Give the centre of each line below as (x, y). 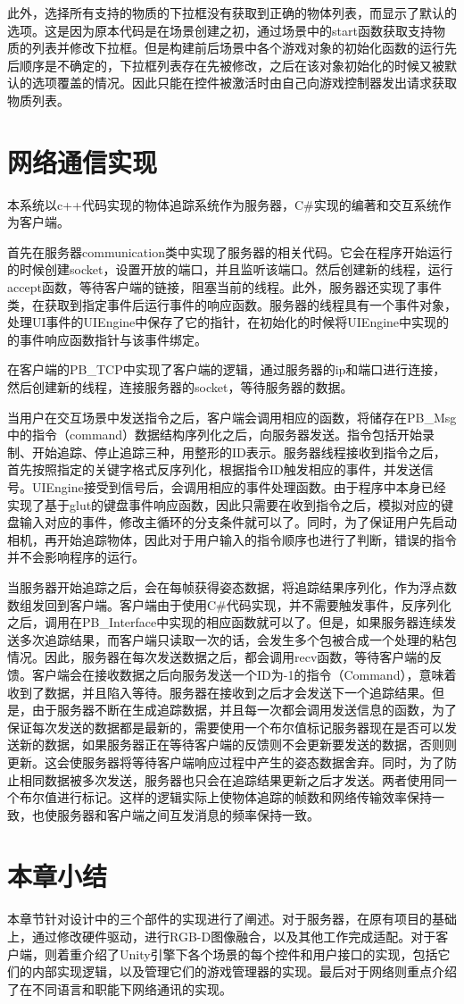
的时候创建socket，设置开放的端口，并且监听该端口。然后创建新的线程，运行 (230, 269)
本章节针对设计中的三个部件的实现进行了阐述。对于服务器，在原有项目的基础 (232, 919)
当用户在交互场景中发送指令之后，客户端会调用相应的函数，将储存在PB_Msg (232, 417)
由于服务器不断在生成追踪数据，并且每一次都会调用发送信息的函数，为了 (244, 710)
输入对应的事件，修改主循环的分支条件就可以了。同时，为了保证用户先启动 (238, 522)
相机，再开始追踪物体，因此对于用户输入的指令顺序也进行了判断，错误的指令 (232, 539)
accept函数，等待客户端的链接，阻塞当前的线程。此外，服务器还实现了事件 (224, 287)
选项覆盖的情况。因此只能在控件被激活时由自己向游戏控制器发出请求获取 (244, 83)
